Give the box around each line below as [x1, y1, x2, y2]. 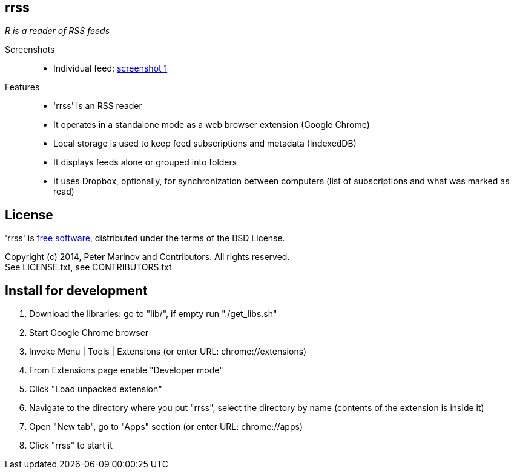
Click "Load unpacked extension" [29, 384, 162, 395]
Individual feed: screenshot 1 [53, 63, 168, 74]
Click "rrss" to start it [29, 440, 113, 451]
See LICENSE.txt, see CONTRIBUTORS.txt [5, 262, 172, 273]
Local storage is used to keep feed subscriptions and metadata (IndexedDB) [53, 138, 357, 149]
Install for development [5, 282, 148, 298]
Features [5, 82, 40, 93]
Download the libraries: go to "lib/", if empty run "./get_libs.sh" [29, 309, 277, 319]
